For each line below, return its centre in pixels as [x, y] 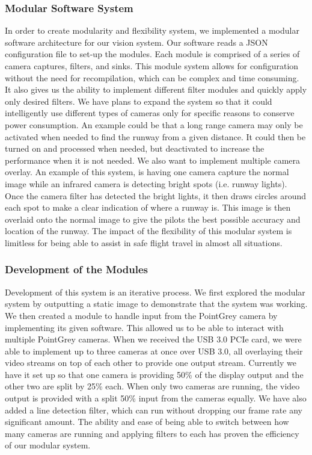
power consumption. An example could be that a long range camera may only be [154, 124]
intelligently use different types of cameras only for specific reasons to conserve [150, 113]
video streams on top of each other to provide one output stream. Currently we [151, 363]
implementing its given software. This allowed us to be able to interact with [144, 327]
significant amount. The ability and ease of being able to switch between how [147, 422]
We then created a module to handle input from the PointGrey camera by [141, 315]
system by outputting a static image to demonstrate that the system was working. [156, 304]
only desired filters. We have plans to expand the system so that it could [139, 101]
